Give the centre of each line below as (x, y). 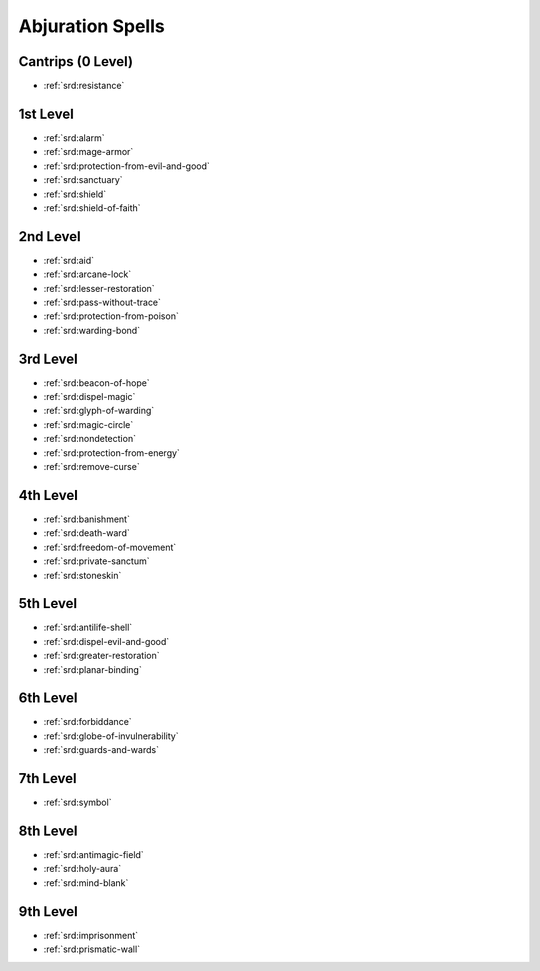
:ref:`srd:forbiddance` (87, 722)
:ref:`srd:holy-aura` (82, 869)
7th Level (47, 778)
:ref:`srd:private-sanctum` (96, 561)
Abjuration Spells (91, 26)
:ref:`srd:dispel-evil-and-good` (106, 641)
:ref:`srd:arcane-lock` (87, 274)
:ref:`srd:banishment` (86, 519)
